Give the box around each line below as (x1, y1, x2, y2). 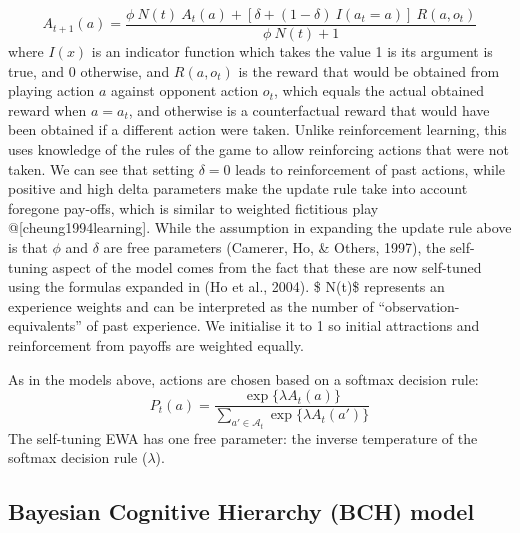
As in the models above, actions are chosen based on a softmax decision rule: (8, 368, 479, 389)
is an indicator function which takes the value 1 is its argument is (91, 41, 493, 62)
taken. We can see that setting (8, 158, 195, 179)
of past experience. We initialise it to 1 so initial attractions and (86, 315, 480, 336)
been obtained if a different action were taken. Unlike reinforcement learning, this (8, 119, 507, 140)
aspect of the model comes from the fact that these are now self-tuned (52, 256, 482, 277)
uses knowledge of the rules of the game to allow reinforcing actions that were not (8, 139, 509, 160)
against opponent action (111, 80, 259, 101)
